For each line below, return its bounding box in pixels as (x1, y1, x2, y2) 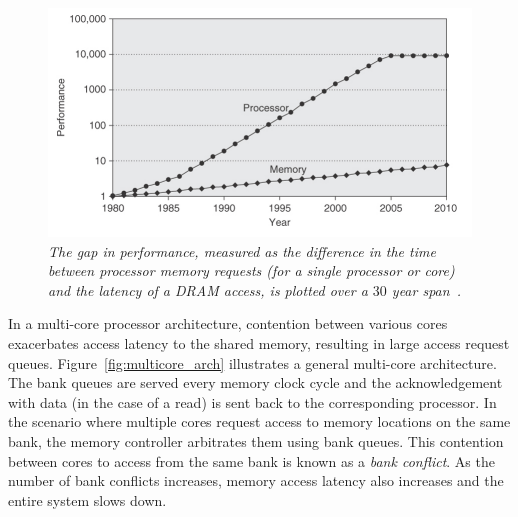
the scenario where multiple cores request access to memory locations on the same (8, 411, 511, 432)
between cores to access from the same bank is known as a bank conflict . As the (8, 450, 495, 471)
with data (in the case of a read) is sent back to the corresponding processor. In (8, 391, 497, 412)
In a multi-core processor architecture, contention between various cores (8, 313, 448, 334)
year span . (391, 279, 462, 300)
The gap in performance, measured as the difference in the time (48, 240, 436, 261)
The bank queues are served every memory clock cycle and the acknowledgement (8, 372, 503, 393)
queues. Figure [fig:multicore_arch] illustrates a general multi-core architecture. (8, 352, 497, 373)
